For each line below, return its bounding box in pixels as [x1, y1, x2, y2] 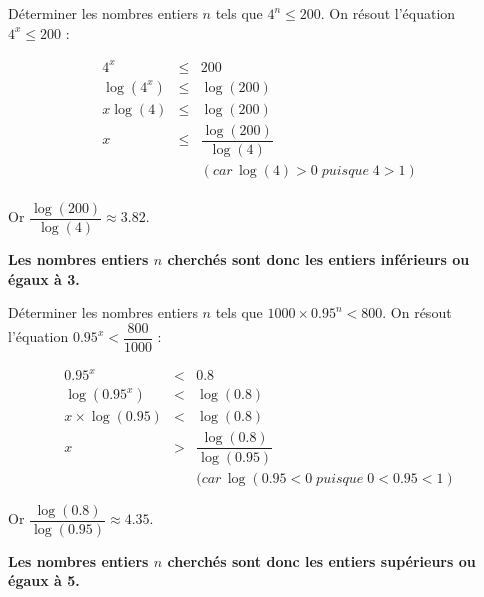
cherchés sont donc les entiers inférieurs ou [167, 249, 470, 269]
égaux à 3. [8, 268, 80, 289]
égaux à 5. [8, 570, 80, 591]
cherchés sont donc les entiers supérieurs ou [167, 550, 476, 571]
